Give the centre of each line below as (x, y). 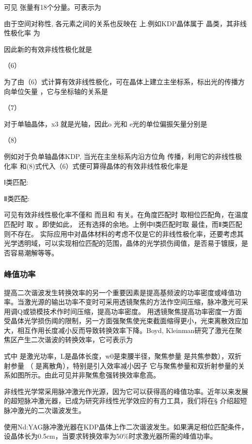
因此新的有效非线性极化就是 (48, 49)
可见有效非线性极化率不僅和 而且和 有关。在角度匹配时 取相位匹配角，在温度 (126, 214)
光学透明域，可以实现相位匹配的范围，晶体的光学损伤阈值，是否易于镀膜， (123, 243)
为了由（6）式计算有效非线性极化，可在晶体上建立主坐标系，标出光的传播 (121, 81)
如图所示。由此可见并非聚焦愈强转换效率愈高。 (85, 375)
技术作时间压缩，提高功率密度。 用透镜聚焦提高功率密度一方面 (142, 311)
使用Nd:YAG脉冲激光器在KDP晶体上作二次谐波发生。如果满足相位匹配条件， (126, 426)
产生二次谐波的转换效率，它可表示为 (75, 340)
